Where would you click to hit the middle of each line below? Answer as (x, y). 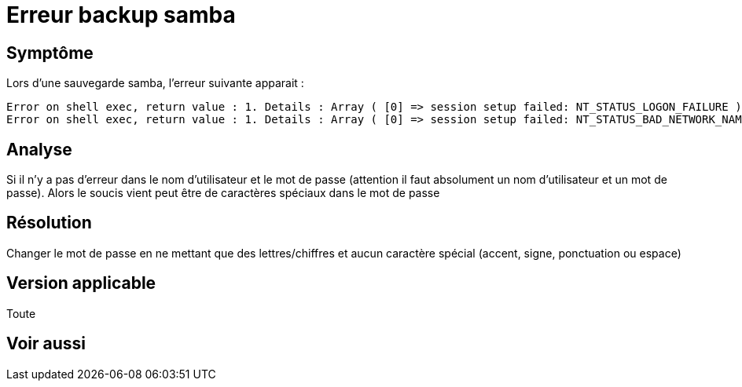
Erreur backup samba (121, 15)
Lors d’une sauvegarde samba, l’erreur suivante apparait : (155, 83)
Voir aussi (46, 344)
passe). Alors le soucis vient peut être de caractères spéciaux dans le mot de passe (223, 193)
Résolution (49, 223)
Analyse (39, 149)
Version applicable (81, 283)
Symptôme (50, 53)
